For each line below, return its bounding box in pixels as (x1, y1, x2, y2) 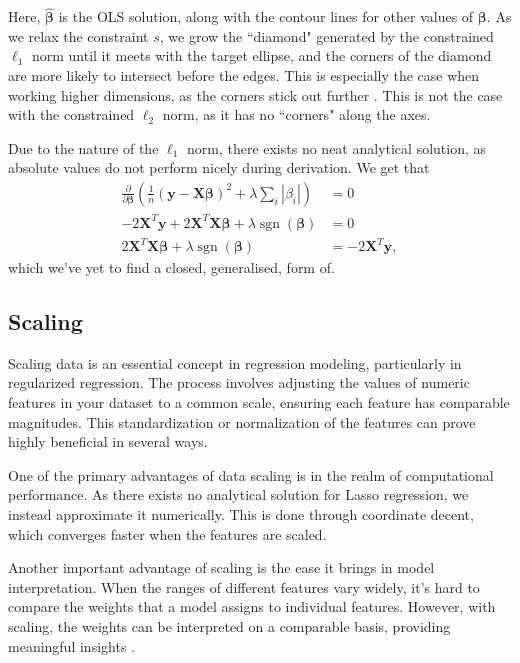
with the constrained (8, 104, 135, 125)
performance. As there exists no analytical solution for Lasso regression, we (8, 484, 469, 505)
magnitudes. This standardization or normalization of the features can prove (8, 411, 476, 432)
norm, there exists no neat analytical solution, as (186, 137, 487, 158)
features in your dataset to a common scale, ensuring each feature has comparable (8, 392, 510, 413)
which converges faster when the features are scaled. (8, 523, 327, 544)
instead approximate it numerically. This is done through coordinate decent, (8, 504, 474, 525)
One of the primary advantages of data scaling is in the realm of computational (8, 464, 494, 485)
